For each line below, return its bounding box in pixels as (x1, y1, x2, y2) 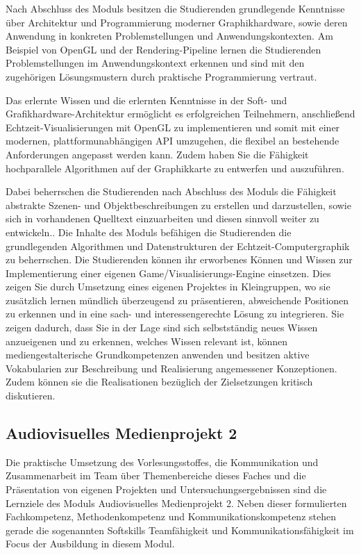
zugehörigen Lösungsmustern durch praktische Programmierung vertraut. (6, 69, 317, 83)
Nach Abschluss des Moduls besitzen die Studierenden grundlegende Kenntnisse (6, 1, 345, 15)
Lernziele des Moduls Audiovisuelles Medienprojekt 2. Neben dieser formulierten (6, 495, 347, 510)
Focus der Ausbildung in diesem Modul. (6, 536, 175, 551)
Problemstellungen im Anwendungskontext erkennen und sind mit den (6, 56, 305, 70)
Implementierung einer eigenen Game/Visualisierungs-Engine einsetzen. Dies (6, 265, 331, 280)
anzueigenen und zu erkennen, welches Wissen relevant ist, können (6, 333, 287, 348)
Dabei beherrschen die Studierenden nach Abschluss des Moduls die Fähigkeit (6, 184, 337, 199)
